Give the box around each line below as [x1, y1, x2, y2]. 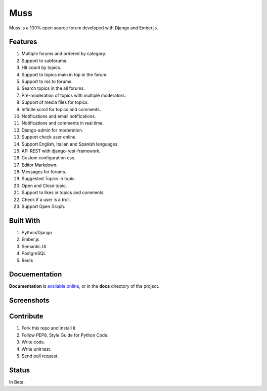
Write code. [21, 339, 45, 345]
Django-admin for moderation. [21, 127, 84, 133]
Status [9, 366, 30, 374]
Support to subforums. [21, 58, 68, 64]
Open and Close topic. [21, 183, 67, 189]
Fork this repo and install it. [21, 325, 77, 331]
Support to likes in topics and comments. [21, 190, 105, 195]
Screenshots [9, 296, 49, 305]
